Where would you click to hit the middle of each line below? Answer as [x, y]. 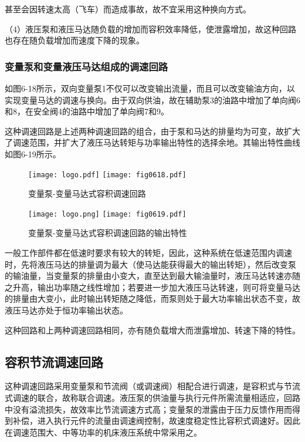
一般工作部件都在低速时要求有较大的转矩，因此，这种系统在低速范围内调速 [148, 253]
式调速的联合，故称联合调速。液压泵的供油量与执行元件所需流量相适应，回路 [152, 398]
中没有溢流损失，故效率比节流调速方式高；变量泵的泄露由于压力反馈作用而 [148, 409]
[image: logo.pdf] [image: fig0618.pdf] [107, 175]
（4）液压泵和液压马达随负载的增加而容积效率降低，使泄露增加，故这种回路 [150, 28]
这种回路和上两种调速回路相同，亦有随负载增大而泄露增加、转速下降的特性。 [152, 330]
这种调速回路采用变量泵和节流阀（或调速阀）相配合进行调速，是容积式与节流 [152, 386]
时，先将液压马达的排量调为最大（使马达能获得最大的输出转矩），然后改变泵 [150, 264]
